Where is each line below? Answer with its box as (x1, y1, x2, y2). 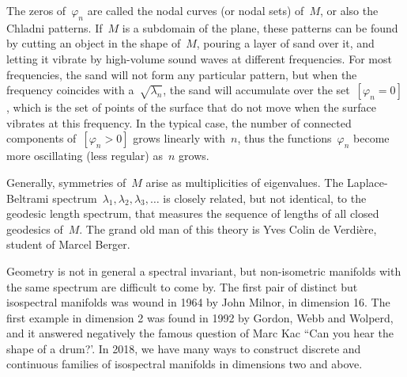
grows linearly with (133, 130, 225, 147)
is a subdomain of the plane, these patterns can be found (122, 19, 398, 36)
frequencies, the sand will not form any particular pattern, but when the (6, 66, 357, 82)
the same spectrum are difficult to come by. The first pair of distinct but (6, 278, 358, 295)
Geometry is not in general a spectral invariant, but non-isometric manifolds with (6, 262, 401, 279)
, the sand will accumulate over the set (163, 82, 350, 98)
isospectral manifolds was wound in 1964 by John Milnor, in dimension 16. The (6, 294, 390, 310)
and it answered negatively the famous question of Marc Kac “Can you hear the (6, 325, 394, 341)
